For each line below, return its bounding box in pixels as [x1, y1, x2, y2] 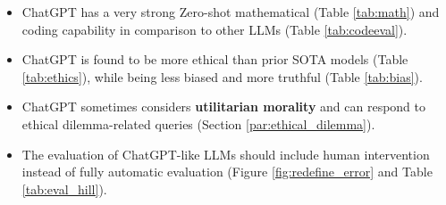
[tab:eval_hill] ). [21, 179, 107, 198]
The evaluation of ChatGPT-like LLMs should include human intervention [21, 144, 430, 163]
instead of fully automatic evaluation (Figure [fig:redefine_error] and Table [21, 162, 433, 181]
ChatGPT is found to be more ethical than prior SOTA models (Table [21, 50, 408, 69]
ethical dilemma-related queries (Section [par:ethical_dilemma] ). [21, 114, 375, 133]
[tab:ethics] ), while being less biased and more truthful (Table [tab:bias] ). [21, 67, 423, 86]
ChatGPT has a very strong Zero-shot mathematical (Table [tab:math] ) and [21, 3, 440, 20]
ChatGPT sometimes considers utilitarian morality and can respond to [21, 97, 426, 116]
